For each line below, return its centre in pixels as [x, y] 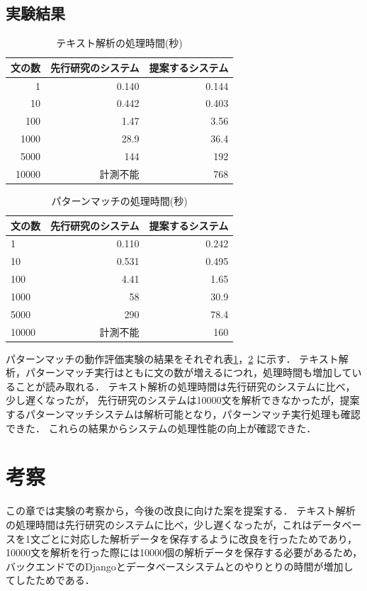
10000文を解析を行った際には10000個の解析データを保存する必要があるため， [184, 552]
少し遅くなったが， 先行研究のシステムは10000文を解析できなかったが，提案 [183, 400]
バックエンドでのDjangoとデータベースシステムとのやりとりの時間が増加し [180, 566]
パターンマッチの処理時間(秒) [119, 200]
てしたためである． [50, 580]
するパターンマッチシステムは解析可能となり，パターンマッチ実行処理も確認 [183, 414]
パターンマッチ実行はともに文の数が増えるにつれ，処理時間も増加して [188, 372]
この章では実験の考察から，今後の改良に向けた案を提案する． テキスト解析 [181, 511]
